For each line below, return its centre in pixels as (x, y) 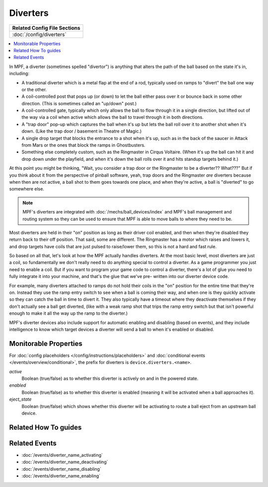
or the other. (34, 89)
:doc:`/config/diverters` (39, 34)
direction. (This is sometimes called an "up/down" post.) (79, 103)
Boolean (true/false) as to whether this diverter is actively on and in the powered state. (110, 379)
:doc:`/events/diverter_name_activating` (62, 455)
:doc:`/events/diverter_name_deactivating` (65, 462)
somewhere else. (27, 189)
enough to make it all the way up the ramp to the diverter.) (68, 313)
